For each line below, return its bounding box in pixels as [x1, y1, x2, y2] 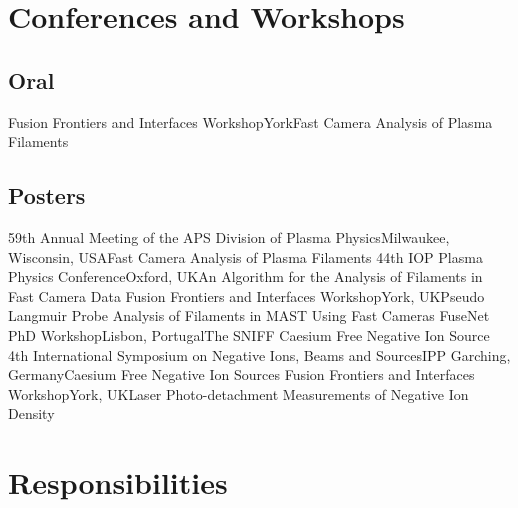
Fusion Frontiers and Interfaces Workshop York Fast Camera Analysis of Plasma [8, 111, 493, 132]
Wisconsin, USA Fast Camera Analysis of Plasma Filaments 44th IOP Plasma [8, 246, 483, 267]
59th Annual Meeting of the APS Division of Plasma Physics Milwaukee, [8, 226, 450, 247]
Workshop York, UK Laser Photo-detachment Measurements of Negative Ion [8, 383, 469, 404]
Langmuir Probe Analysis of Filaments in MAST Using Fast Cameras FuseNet [8, 305, 490, 326]
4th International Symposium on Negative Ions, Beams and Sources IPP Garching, [8, 344, 511, 365]
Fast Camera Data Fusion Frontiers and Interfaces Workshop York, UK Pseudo [8, 285, 485, 306]
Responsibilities [8, 462, 228, 503]
